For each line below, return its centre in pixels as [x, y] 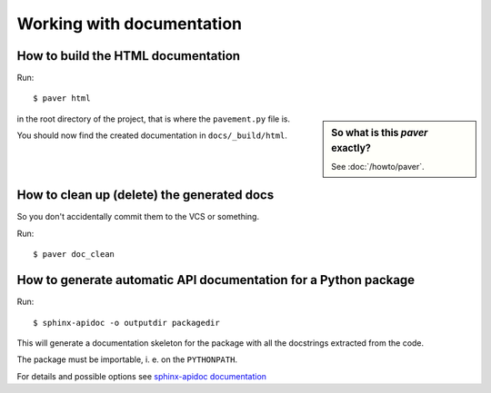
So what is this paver [380, 133]
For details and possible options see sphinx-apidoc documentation [142, 376]
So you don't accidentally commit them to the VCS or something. [138, 217]
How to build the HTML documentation [129, 56]
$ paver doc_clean [74, 255]
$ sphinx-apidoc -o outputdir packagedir [126, 323]
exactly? [351, 148]
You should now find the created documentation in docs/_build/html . [152, 135]
